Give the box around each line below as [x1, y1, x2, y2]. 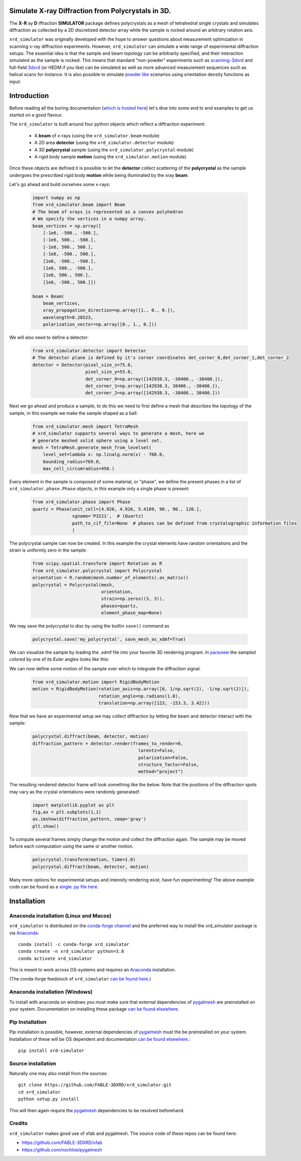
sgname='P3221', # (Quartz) [72, 513, 144, 519]
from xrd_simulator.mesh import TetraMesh [32, 423, 138, 429]
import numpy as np [32, 195, 80, 201]
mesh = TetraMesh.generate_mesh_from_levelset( [32, 444, 152, 450]
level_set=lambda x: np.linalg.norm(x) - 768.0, [43, 452, 165, 458]
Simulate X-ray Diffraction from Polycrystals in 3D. [9, 7, 172, 15]
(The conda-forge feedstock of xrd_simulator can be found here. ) [9, 976, 152, 982]
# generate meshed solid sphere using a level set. [32, 437, 163, 443]
